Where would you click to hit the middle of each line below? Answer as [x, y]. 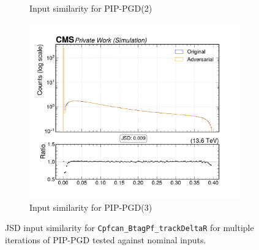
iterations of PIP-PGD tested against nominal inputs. [106, 239]
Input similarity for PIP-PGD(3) [91, 207]
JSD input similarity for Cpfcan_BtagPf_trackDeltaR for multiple [129, 228]
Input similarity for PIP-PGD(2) [91, 8]
